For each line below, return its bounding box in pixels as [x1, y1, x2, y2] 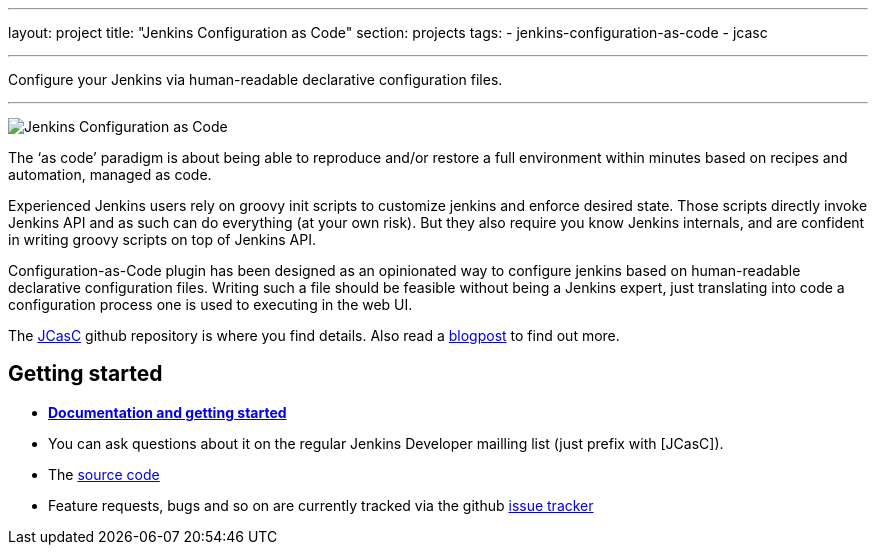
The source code [48, 465, 160, 483]
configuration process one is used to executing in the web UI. [8, 296, 413, 313]
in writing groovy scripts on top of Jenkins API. [8, 231, 316, 248]
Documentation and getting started [48, 403, 287, 421]
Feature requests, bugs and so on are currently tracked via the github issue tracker [48, 496, 594, 514]
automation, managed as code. [8, 166, 212, 183]
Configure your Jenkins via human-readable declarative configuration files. [8, 71, 503, 88]
